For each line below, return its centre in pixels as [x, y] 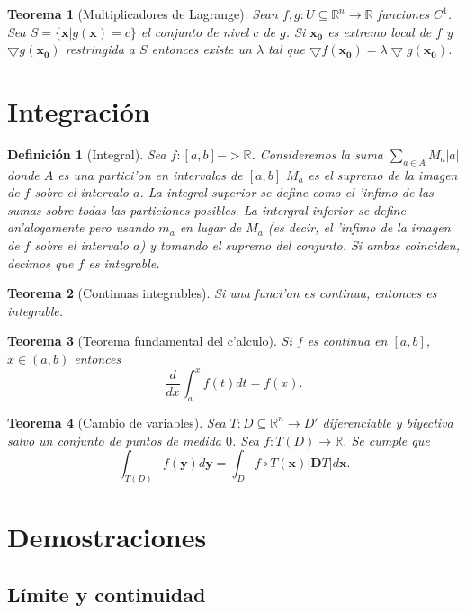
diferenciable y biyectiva [388, 422]
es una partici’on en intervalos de [150, 174]
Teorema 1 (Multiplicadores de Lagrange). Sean [143, 14]
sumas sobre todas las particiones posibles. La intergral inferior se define [206, 209]
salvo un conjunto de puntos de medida [114, 440]
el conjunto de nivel [195, 31]
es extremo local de [380, 31]
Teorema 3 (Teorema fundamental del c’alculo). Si [150, 341]
